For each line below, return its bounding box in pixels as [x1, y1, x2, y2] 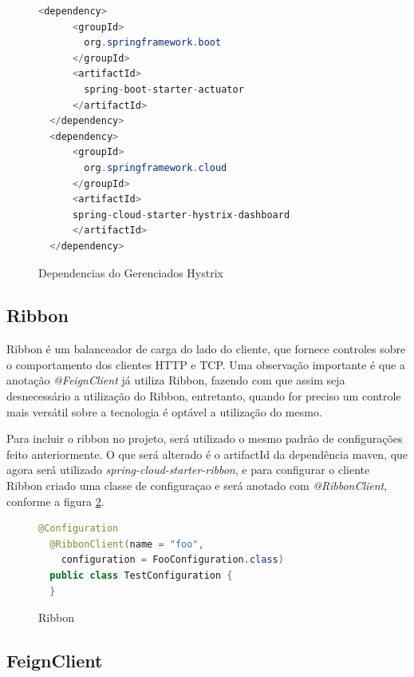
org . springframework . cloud [84, 161, 227, 173]
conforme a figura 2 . [6, 492, 104, 509]
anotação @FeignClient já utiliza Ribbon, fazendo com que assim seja [6, 372, 345, 388]
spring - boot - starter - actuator [84, 83, 244, 95]
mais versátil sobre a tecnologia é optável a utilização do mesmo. [6, 403, 322, 420]
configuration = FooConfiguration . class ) [61, 554, 284, 566]
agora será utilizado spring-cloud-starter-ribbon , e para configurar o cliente [6, 461, 370, 478]
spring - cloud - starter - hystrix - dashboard [72, 209, 290, 221]
